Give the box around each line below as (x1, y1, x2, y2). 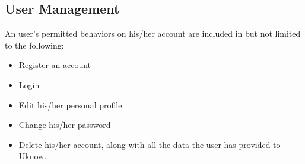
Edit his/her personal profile (18, 98, 122, 111)
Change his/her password (18, 118, 111, 131)
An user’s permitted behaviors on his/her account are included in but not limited (5, 27, 301, 40)
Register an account (18, 59, 91, 71)
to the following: (5, 38, 64, 51)
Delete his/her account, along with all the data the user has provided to (18, 138, 281, 150)
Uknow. (18, 150, 47, 162)
